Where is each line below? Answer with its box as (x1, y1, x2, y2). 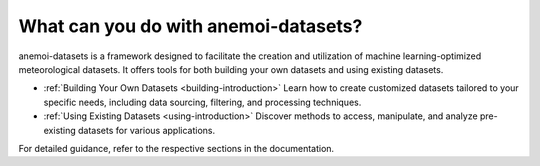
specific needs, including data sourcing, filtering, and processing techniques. (43, 96, 362, 108)
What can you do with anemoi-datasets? (18, 15, 363, 37)
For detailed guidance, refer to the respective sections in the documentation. (18, 142, 335, 154)
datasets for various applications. (78, 124, 215, 136)
